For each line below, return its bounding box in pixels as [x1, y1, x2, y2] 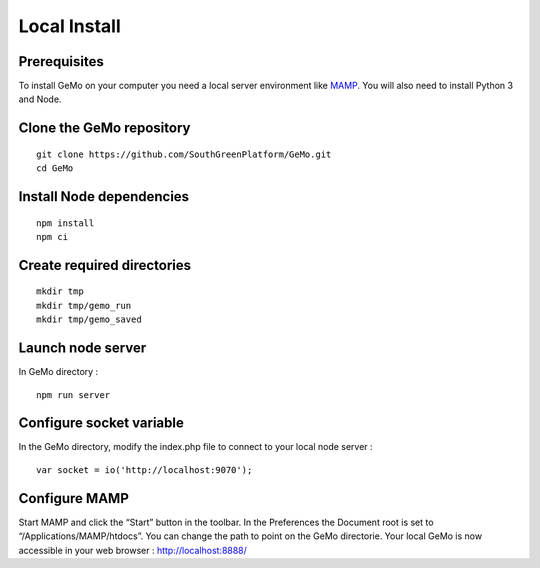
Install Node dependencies [18, 188, 190, 205]
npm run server [36, 389, 111, 400]
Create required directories [18, 256, 192, 274]
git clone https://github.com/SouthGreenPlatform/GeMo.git [36, 148, 332, 160]
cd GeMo [36, 163, 74, 174]
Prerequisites [18, 53, 104, 70]
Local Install [18, 15, 122, 37]
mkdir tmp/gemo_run [36, 300, 132, 311]
